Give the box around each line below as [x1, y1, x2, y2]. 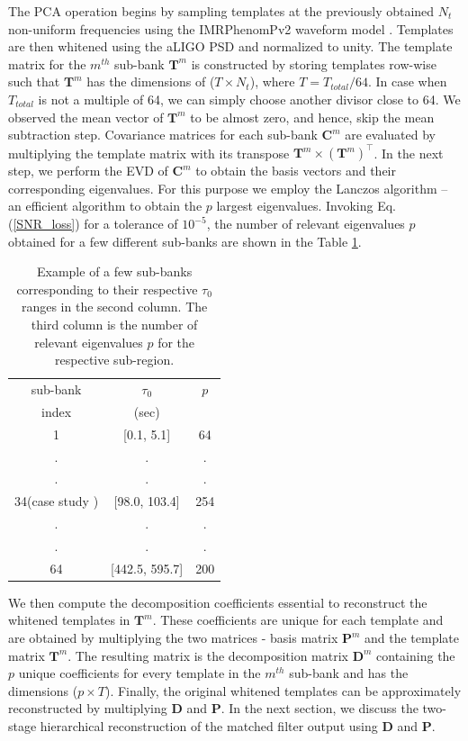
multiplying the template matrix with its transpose [8, 143, 290, 162]
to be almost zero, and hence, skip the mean [190, 107, 435, 126]
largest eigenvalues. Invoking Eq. [216, 196, 396, 215]
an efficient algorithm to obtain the [8, 196, 202, 215]
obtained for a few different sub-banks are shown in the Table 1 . [8, 231, 362, 250]
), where [249, 72, 295, 91]
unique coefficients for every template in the [18, 664, 261, 682]
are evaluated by [345, 125, 436, 144]
